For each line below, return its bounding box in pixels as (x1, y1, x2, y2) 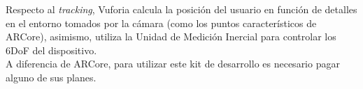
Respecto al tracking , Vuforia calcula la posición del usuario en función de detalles (6, 2, 357, 16)
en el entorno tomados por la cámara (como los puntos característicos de (6, 15, 317, 30)
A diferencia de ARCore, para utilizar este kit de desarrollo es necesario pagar (6, 56, 340, 71)
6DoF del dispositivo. (6, 42, 97, 57)
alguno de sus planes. (6, 70, 97, 84)
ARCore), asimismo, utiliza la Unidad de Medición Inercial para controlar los (6, 29, 336, 44)
